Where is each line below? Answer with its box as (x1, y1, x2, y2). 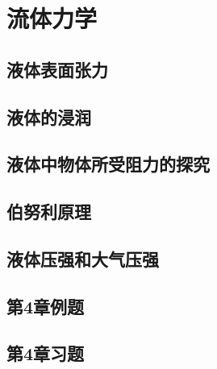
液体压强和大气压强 (6, 246, 159, 271)
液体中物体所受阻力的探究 (6, 151, 210, 176)
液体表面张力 (6, 56, 108, 81)
